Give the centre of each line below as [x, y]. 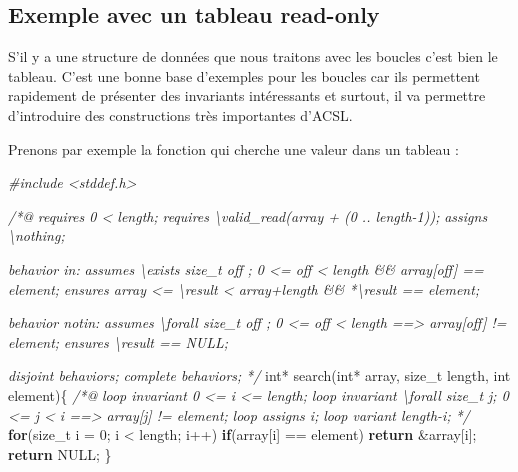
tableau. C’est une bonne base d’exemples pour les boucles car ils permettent [244, 75]
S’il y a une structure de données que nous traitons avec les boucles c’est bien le [253, 56]
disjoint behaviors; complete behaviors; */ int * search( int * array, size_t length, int [259, 375]
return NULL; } [60, 453]
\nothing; [36, 235]
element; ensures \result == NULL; [118, 341]
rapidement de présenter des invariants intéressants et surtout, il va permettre [247, 95]
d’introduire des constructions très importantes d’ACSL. [180, 114]
